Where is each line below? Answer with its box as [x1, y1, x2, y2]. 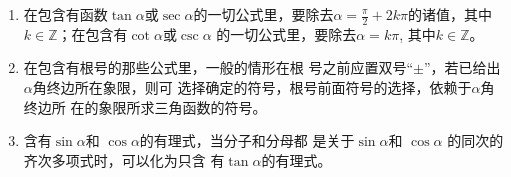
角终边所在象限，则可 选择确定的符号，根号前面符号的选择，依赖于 [32, 77, 472, 98]
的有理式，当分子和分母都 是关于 [139, 130, 355, 151]
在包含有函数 [23, 4, 108, 24]
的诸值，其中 [408, 4, 493, 24]
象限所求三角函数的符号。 [98, 96, 267, 117]
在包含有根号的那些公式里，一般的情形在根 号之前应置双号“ [23, 57, 414, 78]
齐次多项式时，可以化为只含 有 [23, 149, 225, 170]
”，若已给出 [423, 57, 501, 78]
